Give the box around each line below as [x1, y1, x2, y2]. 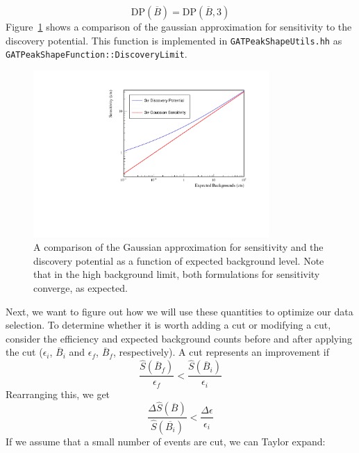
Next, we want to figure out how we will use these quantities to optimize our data [6, 304, 353, 318]
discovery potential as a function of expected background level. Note [33, 253, 324, 267]
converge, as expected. [33, 281, 128, 295]
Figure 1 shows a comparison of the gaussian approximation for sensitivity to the [6, 19, 352, 33]
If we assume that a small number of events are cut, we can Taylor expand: [6, 434, 326, 448]
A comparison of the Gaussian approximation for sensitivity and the [33, 240, 324, 254]
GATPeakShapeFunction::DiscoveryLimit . [6, 47, 187, 61]
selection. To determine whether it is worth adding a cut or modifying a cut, [6, 318, 331, 332]
